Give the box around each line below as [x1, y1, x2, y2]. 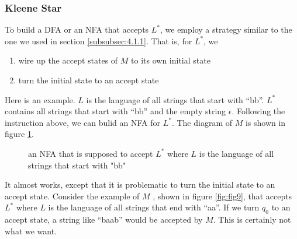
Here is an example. [5, 93, 75, 106]
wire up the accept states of [18, 54, 118, 66]
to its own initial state [131, 54, 210, 66]
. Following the [232, 105, 285, 117]
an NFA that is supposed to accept [28, 147, 153, 159]
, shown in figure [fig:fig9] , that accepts [153, 189, 292, 202]
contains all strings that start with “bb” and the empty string [5, 105, 226, 117]
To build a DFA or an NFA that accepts [5, 23, 149, 36]
